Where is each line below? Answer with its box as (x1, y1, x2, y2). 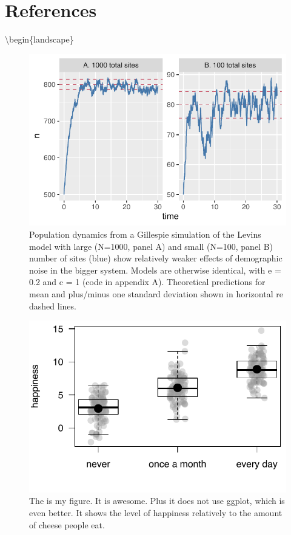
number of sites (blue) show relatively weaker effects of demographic (29, 252, 283, 264)
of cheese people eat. (29, 518, 105, 531)
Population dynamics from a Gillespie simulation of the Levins (29, 227, 261, 240)
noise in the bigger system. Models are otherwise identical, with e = (29, 263, 281, 276)
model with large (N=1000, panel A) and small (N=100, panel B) (29, 240, 273, 252)
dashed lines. (29, 299, 76, 312)
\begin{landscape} (5, 33, 74, 46)
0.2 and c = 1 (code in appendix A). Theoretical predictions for (29, 275, 266, 288)
